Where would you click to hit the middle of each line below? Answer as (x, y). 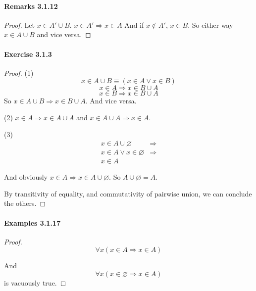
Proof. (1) (19, 73)
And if (134, 24)
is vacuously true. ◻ (35, 283)
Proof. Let (19, 24)
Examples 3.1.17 (32, 222)
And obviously (26, 177)
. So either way (210, 24)
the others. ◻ (25, 203)
